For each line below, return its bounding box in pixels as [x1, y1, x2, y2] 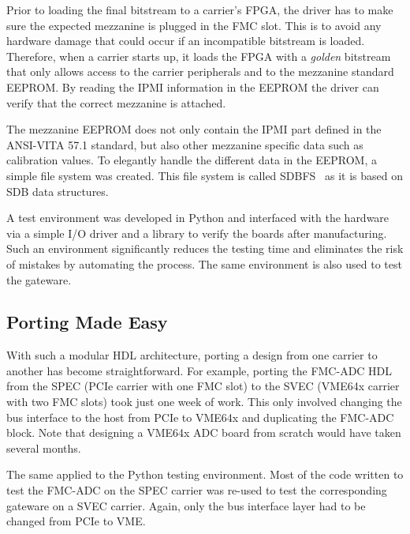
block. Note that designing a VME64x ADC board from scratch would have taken [6, 424, 401, 441]
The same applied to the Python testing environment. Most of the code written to [6, 466, 404, 483]
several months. [6, 439, 81, 456]
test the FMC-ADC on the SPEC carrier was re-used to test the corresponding [6, 482, 387, 498]
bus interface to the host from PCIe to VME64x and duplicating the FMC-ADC [6, 408, 394, 425]
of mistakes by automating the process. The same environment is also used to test [6, 255, 402, 272]
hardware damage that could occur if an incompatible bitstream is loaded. [6, 32, 365, 49]
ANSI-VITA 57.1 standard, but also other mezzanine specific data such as [6, 136, 363, 152]
